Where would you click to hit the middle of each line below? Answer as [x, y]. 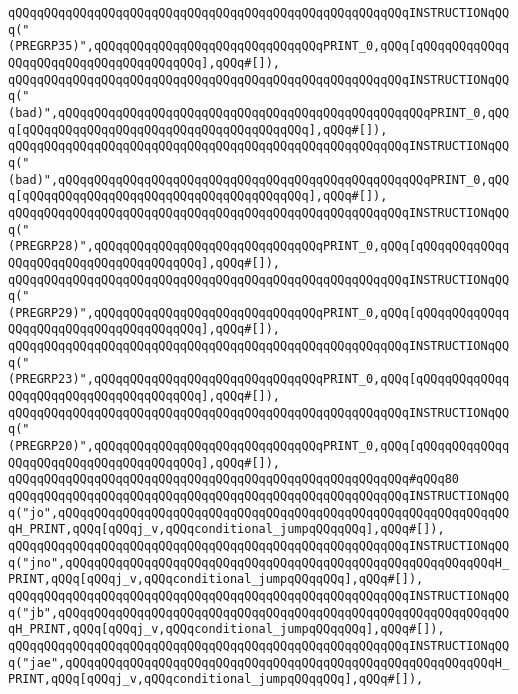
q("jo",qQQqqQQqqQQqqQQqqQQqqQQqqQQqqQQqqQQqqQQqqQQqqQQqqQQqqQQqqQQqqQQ [259, 512]
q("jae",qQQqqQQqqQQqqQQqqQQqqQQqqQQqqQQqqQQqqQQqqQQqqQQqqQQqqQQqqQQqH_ [259, 662]
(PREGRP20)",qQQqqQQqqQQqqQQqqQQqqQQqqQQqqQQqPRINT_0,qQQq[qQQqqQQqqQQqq [259, 446]
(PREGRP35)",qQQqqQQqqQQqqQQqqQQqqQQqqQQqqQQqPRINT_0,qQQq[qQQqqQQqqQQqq [259, 46]
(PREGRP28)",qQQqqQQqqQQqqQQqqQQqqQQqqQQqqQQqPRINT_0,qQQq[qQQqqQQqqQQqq [259, 246]
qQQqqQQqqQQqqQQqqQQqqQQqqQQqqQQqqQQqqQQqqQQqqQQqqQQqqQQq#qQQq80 [234, 479]
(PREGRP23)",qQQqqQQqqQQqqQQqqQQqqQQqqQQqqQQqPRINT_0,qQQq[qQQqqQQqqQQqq [259, 379]
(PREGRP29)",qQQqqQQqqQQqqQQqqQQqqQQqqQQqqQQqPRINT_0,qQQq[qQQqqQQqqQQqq [259, 312]
